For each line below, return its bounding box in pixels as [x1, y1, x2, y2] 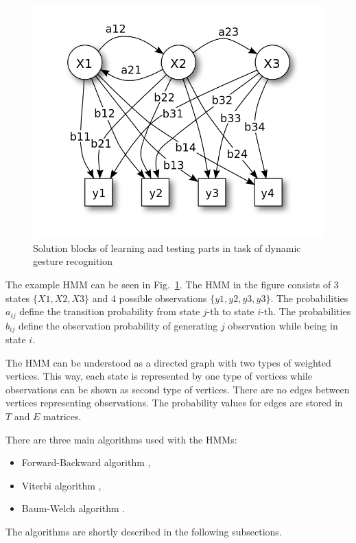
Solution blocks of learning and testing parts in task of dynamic [33, 240, 301, 255]
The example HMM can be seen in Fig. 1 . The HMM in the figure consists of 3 [5, 277, 339, 291]
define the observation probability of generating [18, 318, 218, 332]
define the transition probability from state [19, 304, 200, 319]
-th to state [206, 304, 254, 319]
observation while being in [228, 318, 338, 332]
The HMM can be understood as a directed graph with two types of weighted [5, 355, 331, 369]
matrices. [43, 409, 82, 424]
